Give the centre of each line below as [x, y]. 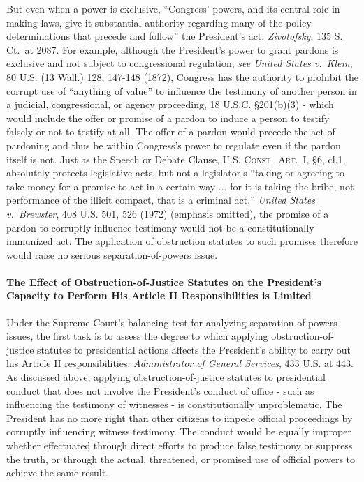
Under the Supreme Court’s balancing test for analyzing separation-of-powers [172, 322]
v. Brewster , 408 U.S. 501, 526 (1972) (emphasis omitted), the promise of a [168, 213]
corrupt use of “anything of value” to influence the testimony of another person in [182, 90]
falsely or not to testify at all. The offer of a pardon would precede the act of [171, 131]
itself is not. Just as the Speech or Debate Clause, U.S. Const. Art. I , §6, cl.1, [176, 159]
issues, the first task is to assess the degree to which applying [137, 336]
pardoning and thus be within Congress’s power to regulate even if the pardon [174, 145]
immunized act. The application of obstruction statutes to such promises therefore [182, 241]
